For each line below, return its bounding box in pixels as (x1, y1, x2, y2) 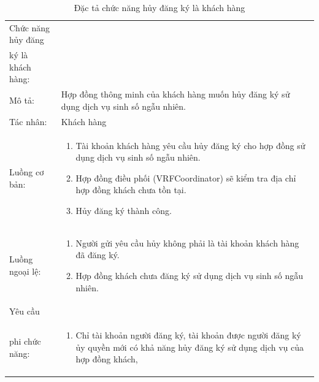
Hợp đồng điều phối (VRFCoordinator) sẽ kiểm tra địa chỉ (75, 171, 296, 184)
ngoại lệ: (9, 265, 41, 277)
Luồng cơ (9, 165, 44, 178)
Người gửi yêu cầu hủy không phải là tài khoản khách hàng (75, 236, 299, 249)
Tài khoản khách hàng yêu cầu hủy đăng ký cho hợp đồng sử (75, 139, 306, 151)
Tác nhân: (9, 115, 47, 128)
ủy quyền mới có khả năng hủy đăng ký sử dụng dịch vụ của (75, 340, 304, 353)
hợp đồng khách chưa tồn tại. (75, 183, 186, 196)
